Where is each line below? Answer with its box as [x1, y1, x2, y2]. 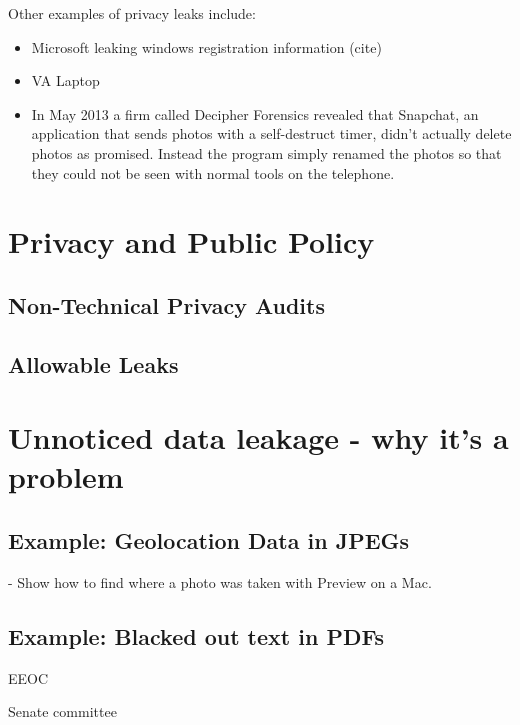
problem [8, 456, 124, 497]
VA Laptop [31, 70, 100, 91]
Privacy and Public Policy [8, 221, 375, 262]
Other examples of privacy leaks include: [8, 3, 256, 23]
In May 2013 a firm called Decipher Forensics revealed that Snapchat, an [31, 103, 479, 124]
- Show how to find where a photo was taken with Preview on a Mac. [8, 571, 432, 592]
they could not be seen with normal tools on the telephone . [31, 162, 395, 183]
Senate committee [8, 701, 117, 722]
